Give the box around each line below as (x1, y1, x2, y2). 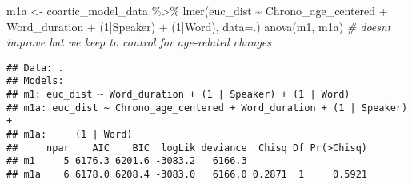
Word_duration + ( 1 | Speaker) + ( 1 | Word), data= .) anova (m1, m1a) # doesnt (6, 18, 391, 34)
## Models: (6, 75, 64, 87)
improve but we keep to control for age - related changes (6, 34, 271, 50)
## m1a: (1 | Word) (6, 129, 133, 141)
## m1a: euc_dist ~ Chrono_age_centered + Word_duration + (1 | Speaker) (6, 102, 408, 114)
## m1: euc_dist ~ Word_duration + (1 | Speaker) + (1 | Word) (6, 89, 350, 101)
